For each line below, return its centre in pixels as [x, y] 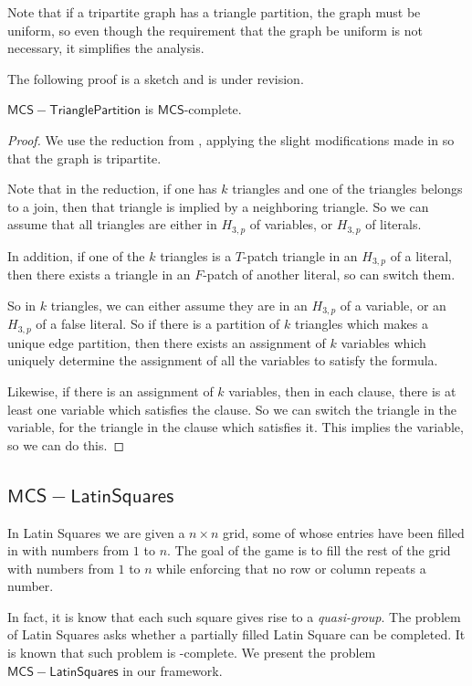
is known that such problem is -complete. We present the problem [192, 653]
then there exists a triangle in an [99, 274]
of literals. [393, 224]
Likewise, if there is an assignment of [110, 390]
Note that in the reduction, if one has [112, 189]
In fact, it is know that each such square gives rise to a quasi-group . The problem [234, 616]
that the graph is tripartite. [84, 158]
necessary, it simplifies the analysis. [106, 48]
